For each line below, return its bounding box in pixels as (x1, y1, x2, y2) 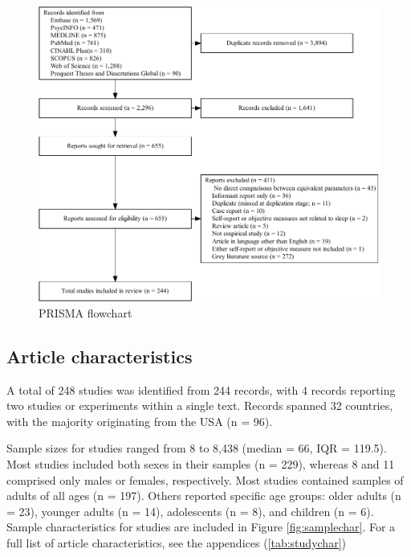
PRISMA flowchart (39, 304, 132, 321)
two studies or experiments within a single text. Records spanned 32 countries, (6, 397, 393, 414)
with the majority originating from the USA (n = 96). (6, 412, 273, 429)
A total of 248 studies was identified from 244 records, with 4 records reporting (6, 381, 396, 398)
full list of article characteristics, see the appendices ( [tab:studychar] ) (6, 534, 346, 551)
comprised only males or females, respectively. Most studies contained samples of (6, 471, 404, 488)
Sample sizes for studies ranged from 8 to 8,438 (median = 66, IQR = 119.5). (6, 440, 387, 457)
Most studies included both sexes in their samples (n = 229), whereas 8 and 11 (6, 455, 395, 472)
